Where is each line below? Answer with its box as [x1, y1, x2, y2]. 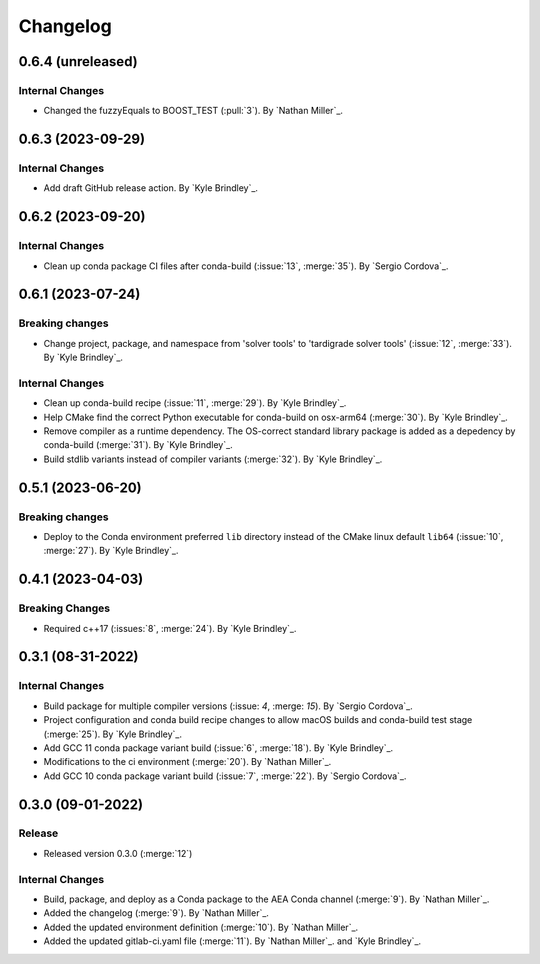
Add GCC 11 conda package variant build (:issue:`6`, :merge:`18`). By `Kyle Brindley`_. [43, 741, 394, 754]
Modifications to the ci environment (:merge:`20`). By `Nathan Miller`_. [43, 756, 332, 768]
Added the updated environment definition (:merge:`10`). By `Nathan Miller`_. [43, 921, 359, 933]
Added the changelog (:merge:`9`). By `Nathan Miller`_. [43, 907, 270, 919]
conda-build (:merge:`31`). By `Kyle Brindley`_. [43, 439, 234, 451]
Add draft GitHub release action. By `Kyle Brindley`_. [43, 182, 259, 194]
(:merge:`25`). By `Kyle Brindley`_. [43, 728, 182, 740]
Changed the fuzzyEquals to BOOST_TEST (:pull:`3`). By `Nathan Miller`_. [43, 105, 344, 117]
